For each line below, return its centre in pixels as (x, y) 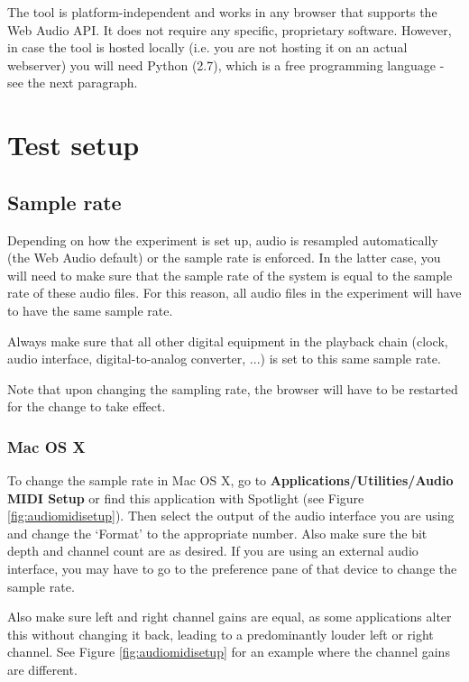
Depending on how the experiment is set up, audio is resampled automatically (223, 240)
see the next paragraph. (73, 83)
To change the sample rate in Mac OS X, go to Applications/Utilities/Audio (230, 480)
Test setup (74, 145)
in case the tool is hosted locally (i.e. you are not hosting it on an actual (207, 47)
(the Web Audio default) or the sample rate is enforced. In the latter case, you (224, 258)
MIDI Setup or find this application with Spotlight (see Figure (186, 498)
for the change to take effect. (87, 406)
